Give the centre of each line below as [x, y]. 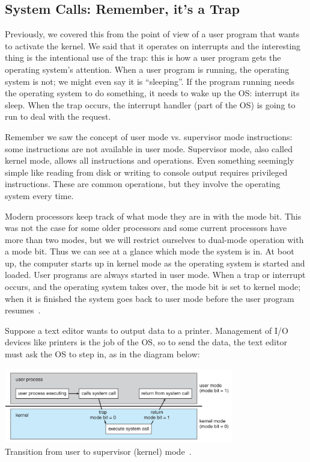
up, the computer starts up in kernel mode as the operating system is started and [155, 263]
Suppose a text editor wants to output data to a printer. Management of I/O [147, 330]
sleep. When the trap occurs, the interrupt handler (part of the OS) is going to [150, 104]
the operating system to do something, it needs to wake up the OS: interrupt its [152, 93]
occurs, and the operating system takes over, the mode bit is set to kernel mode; [153, 287]
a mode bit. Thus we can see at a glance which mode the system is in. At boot [150, 251]
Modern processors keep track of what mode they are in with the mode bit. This [153, 216]
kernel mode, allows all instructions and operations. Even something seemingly [150, 160]
